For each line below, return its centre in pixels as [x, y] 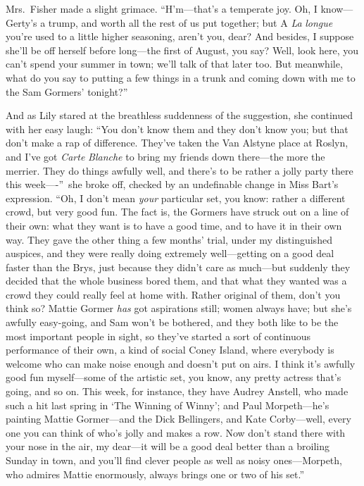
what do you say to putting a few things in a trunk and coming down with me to [181, 77]
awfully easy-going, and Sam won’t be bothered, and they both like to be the [172, 322]
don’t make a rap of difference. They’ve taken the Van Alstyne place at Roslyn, [177, 143]
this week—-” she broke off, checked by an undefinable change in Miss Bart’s [172, 184]
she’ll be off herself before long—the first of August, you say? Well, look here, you [182, 50]
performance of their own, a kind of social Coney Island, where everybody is [170, 350]
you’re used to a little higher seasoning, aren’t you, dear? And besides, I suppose [180, 36]
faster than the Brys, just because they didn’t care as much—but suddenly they [178, 267]
